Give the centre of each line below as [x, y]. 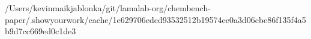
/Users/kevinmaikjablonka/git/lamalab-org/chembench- [108, 8]
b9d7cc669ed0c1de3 [41, 31]
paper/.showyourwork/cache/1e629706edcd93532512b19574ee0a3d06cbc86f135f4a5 [155, 19]
